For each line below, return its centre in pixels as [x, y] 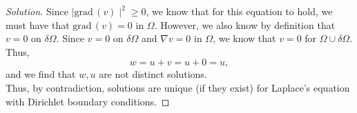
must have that [38, 24]
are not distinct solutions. [153, 74]
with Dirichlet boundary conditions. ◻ [88, 101]
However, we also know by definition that [248, 24]
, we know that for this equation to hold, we [239, 11]
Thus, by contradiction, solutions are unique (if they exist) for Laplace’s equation [178, 87]
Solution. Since [37, 11]
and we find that [41, 74]
